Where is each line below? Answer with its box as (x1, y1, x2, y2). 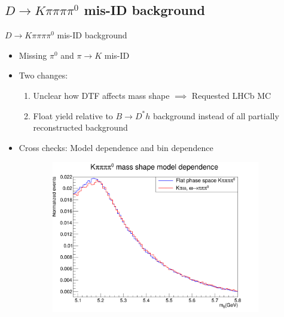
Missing (19, 49, 47, 61)
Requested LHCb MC (191, 89, 271, 101)
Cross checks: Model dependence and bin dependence (19, 141, 213, 153)
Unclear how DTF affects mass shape (33, 89, 170, 101)
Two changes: (19, 69, 68, 81)
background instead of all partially (152, 109, 279, 122)
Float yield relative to (33, 109, 113, 122)
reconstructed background (33, 121, 128, 134)
